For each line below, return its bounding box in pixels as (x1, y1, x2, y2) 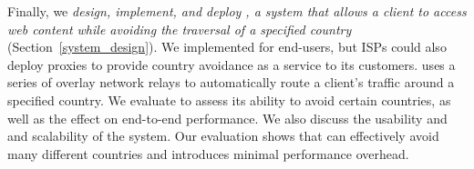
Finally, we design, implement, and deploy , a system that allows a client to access (7, 2, 467, 20)
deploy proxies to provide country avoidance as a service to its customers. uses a (7, 55, 456, 74)
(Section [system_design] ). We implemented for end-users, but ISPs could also (7, 37, 447, 56)
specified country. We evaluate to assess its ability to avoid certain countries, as (7, 90, 451, 109)
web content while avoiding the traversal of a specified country (7, 19, 352, 38)
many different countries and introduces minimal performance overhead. (7, 144, 409, 163)
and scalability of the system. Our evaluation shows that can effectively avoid (7, 126, 439, 145)
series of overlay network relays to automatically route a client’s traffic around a (7, 73, 455, 92)
